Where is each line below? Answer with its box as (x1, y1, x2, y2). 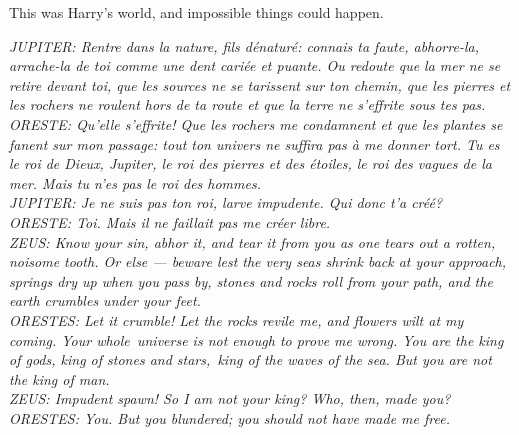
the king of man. (9, 368, 110, 389)
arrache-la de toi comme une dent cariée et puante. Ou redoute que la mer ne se (9, 55, 501, 76)
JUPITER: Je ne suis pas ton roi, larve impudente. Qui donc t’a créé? (9, 192, 443, 213)
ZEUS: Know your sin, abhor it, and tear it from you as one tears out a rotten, (9, 231, 496, 252)
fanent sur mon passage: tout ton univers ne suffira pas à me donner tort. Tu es (9, 133, 500, 154)
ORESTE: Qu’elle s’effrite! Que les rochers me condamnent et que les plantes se (9, 113, 503, 134)
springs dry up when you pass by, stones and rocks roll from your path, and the (9, 270, 493, 291)
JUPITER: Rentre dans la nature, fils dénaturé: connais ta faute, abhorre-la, (9, 35, 479, 56)
